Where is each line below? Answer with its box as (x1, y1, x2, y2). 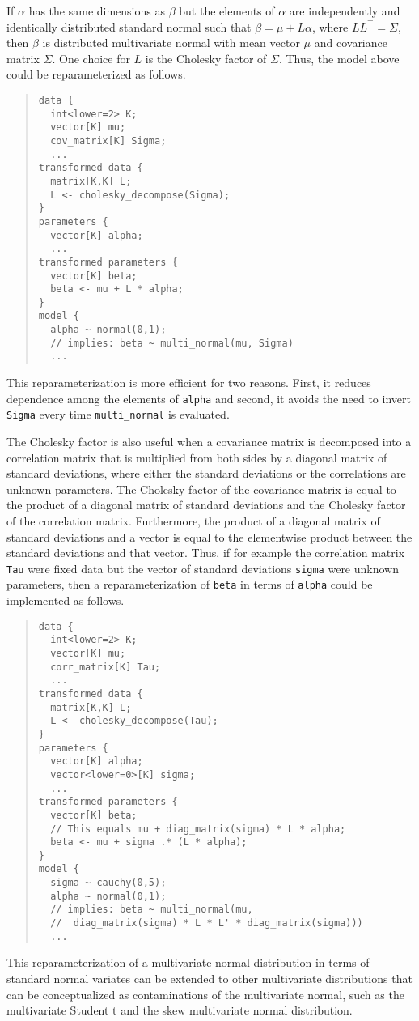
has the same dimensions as (28, 2, 165, 19)
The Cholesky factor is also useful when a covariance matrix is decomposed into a (6, 433, 412, 449)
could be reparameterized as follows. (6, 66, 186, 83)
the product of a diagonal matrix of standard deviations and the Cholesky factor (6, 496, 406, 513)
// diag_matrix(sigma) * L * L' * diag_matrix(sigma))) (50, 917, 363, 930)
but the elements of (179, 2, 275, 19)
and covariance (314, 34, 387, 51)
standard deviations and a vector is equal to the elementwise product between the (6, 528, 413, 545)
